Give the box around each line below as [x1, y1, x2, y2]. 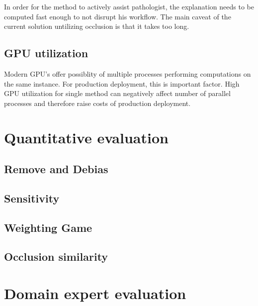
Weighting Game [4, 219, 92, 235]
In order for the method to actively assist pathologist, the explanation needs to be [4, 1, 254, 11]
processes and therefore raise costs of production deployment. [4, 98, 191, 108]
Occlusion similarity [4, 249, 108, 264]
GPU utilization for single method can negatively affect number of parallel [4, 88, 231, 99]
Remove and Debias [4, 161, 108, 177]
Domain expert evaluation [4, 283, 186, 304]
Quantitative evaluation [4, 127, 169, 147]
